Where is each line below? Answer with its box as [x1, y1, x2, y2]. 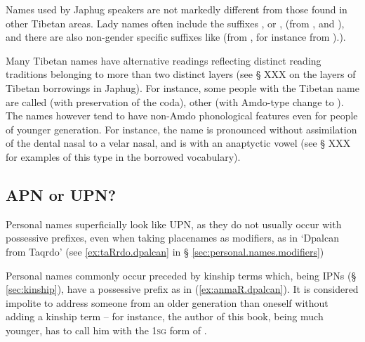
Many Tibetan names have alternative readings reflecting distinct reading [6, 53, 321, 67]
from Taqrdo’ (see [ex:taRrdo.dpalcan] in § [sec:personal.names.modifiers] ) [6, 244, 324, 258]
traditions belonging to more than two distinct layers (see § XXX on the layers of [6, 67, 356, 81]
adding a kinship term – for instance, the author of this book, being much [6, 309, 324, 324]
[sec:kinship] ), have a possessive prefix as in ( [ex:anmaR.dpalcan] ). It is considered [6, 282, 359, 296]
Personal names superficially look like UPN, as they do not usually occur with [6, 216, 342, 231]
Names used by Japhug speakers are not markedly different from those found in [6, 2, 347, 16]
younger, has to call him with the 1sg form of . [6, 322, 207, 337]
